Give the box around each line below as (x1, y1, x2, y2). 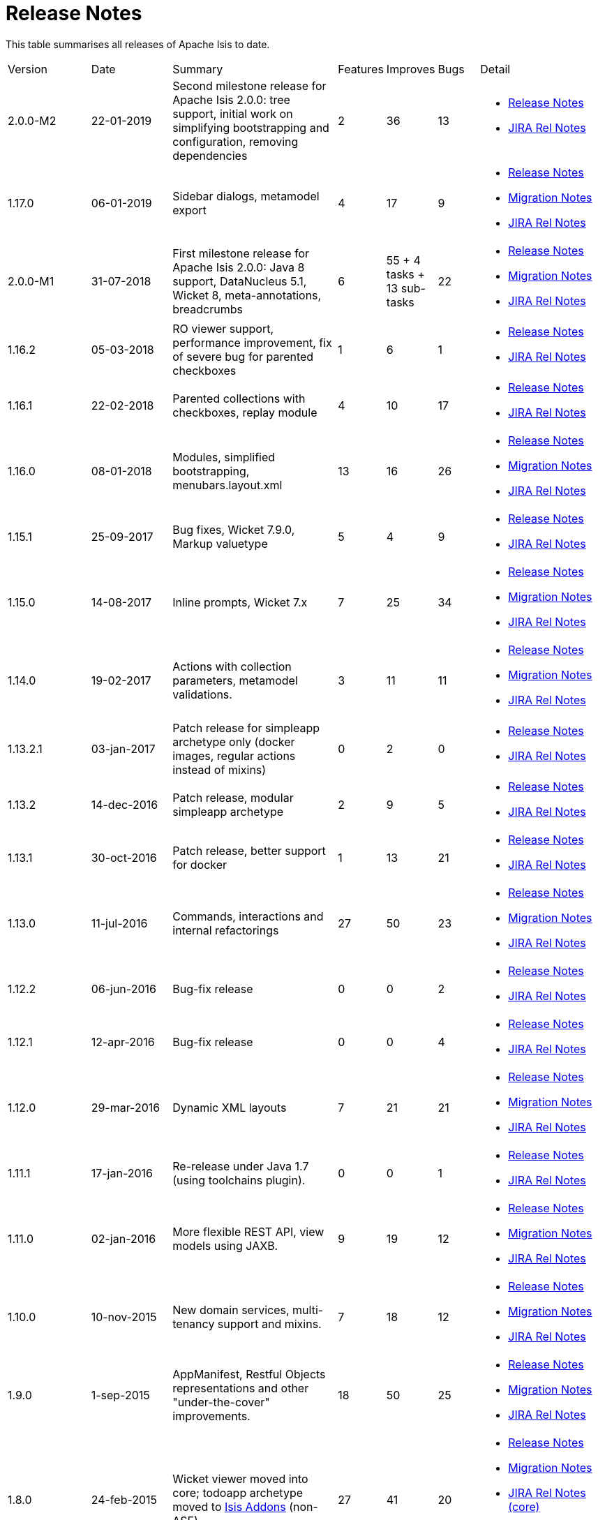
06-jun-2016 (91, 981, 156, 996)
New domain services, (172, 1302, 290, 1317)
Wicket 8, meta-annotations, (172, 288, 322, 302)
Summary (172, 61, 223, 76)
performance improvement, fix (172, 335, 332, 350)
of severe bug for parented (172, 349, 314, 364)
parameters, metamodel (172, 673, 298, 687)
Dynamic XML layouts (172, 1100, 287, 1115)
